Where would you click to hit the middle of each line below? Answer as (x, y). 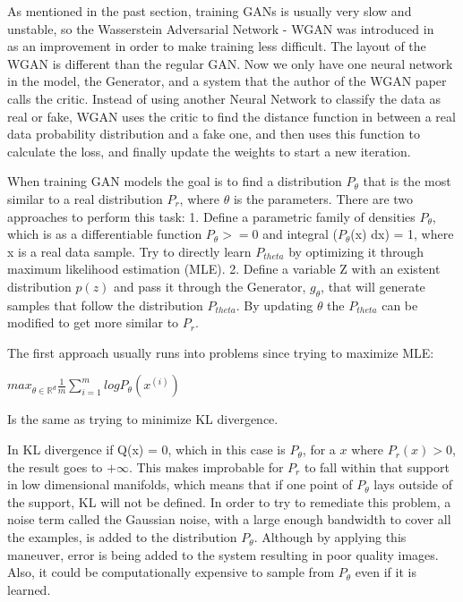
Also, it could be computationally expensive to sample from (171, 572)
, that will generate (373, 286)
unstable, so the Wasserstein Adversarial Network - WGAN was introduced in (221, 28)
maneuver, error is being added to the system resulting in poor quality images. (223, 554)
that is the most (407, 181)
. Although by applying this (330, 537)
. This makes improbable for (206, 466)
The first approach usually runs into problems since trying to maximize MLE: (221, 352)
